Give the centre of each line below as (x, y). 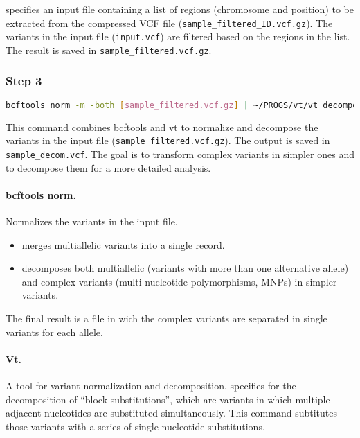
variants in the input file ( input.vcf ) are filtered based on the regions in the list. (178, 36)
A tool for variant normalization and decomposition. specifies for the (151, 385)
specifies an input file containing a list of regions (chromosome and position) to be (180, 9)
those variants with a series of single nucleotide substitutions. (135, 426)
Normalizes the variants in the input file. (92, 221)
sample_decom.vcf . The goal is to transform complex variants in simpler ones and (180, 154)
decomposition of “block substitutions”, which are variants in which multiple (168, 399)
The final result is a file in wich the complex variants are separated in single (166, 318)
